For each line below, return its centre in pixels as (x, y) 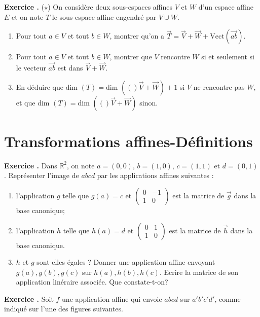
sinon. (149, 102)
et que (26, 102)
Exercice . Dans (31, 165)
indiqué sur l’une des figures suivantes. (64, 309)
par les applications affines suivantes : (155, 175)
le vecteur (31, 67)
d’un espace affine (226, 7)
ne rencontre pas (219, 86)
